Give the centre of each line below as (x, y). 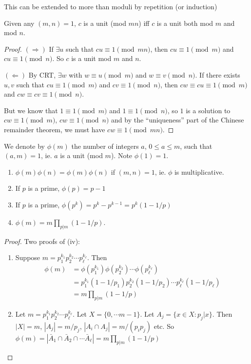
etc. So (164, 326)
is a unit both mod (185, 23)
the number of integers (105, 146)
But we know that (31, 110)
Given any (19, 23)
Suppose (28, 257)
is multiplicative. (199, 172)
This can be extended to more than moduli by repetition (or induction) (111, 6)
